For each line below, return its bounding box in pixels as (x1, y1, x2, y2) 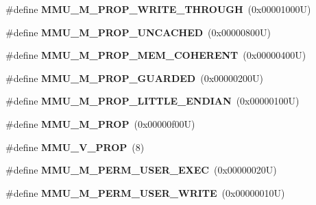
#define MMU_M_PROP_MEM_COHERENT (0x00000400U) (5, 48, 306, 62)
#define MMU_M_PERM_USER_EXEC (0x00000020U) (5, 163, 277, 177)
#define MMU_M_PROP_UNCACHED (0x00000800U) (5, 25, 271, 39)
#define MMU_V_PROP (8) (5, 139, 145, 154)
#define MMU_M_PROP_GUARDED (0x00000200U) (5, 70, 263, 85)
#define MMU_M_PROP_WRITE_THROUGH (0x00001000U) (5, 2, 311, 16)
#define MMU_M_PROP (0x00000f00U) (5, 116, 195, 131)
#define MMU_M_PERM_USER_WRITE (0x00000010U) (5, 185, 285, 200)
